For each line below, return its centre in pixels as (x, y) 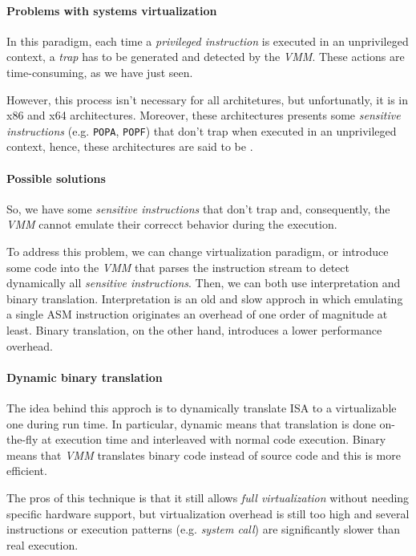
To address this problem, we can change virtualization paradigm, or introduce (198, 251)
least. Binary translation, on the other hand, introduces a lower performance (194, 329)
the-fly (22, 439)
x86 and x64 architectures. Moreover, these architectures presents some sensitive (204, 115)
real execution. (42, 544)
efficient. (27, 471)
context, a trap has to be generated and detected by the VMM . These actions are (206, 57)
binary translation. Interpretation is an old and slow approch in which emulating (205, 298)
